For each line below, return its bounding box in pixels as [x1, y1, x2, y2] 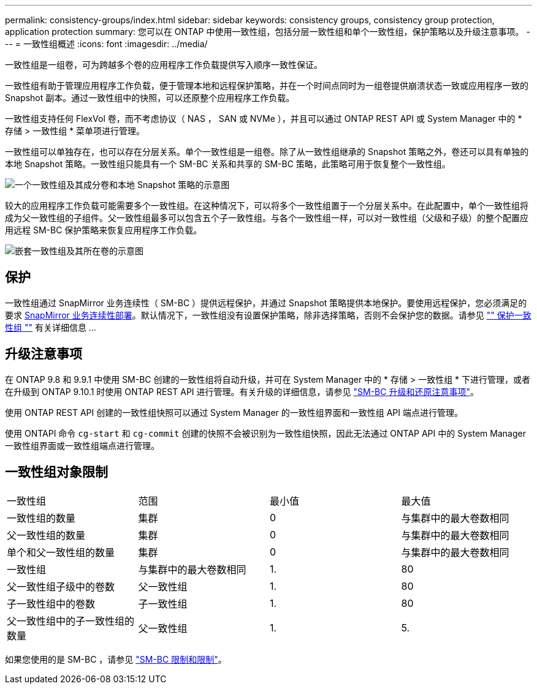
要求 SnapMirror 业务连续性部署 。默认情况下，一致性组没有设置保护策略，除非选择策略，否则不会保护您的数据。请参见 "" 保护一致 [5, 309, 531, 320]
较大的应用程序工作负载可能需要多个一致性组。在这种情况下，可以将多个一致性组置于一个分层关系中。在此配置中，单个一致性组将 [5, 200, 528, 211]
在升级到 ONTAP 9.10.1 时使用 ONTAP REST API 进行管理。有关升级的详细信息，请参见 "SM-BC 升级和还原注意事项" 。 [5, 386, 479, 397]
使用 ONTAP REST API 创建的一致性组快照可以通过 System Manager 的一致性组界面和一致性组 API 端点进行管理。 [5, 407, 463, 418]
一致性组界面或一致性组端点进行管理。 [5, 440, 159, 451]
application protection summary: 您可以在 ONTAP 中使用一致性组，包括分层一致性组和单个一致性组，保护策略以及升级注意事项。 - [5, 26, 530, 37]
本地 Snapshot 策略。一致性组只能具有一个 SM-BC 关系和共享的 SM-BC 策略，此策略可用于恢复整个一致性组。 [5, 159, 451, 169]
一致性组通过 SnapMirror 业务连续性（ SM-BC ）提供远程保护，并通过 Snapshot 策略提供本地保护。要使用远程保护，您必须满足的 [5, 297, 527, 308]
